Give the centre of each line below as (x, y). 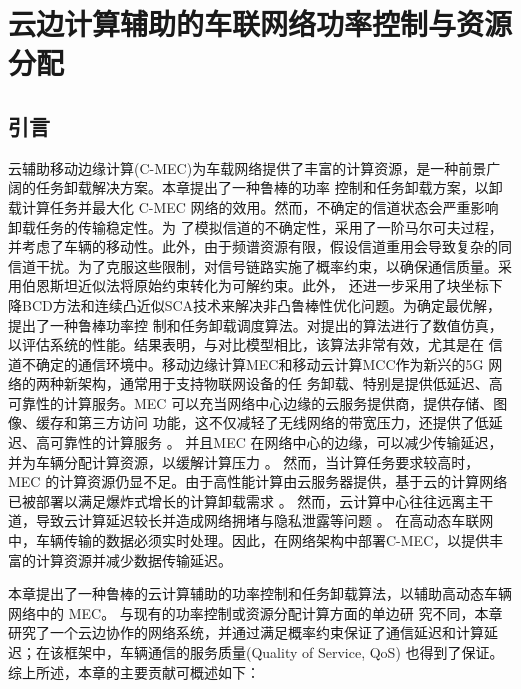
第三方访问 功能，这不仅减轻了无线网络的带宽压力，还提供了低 (283, 422)
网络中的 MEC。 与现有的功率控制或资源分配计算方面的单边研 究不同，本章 (255, 612)
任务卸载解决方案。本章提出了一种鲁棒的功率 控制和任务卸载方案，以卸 (269, 187)
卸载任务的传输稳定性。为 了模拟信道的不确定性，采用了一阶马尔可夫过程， (255, 226)
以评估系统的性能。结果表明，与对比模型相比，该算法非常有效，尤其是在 (246, 344)
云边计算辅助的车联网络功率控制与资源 (260, 23)
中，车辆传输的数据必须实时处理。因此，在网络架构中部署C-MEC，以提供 (249, 540)
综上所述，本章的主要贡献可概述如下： (134, 671)
